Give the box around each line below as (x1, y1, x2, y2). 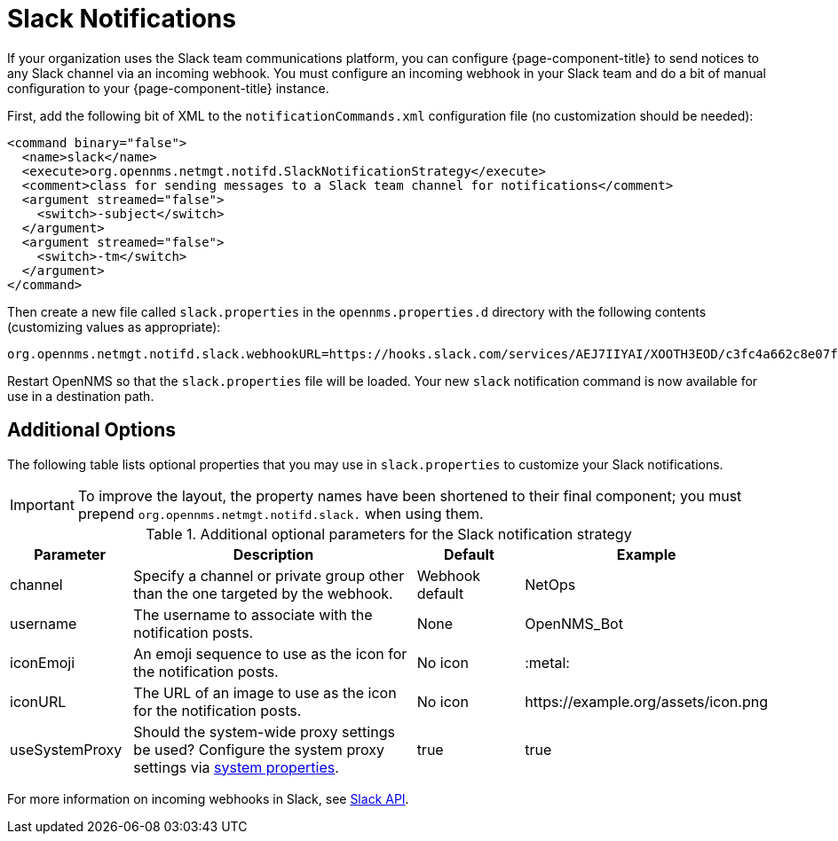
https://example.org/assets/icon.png (525, 692, 768, 711)
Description (233, 545, 314, 563)
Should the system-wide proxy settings (133, 722, 395, 741)
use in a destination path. (7, 388, 154, 404)
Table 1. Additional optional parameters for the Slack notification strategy (146, 524, 632, 543)
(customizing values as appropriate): (7, 318, 221, 334)
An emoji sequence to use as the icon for (133, 644, 407, 663)
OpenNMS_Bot (525, 614, 623, 633)
